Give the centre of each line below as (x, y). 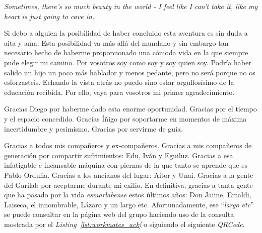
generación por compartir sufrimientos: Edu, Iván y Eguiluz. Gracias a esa (119, 155)
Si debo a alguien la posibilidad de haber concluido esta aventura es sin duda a (126, 33)
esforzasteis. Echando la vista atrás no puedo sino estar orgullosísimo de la (119, 82)
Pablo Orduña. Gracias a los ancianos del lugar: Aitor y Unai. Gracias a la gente (129, 174)
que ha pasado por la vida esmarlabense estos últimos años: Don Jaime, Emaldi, (128, 195)
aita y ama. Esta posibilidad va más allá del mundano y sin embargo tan (116, 42)
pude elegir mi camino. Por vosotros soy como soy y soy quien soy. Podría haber (128, 62)
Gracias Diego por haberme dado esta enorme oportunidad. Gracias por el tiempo (130, 109)
